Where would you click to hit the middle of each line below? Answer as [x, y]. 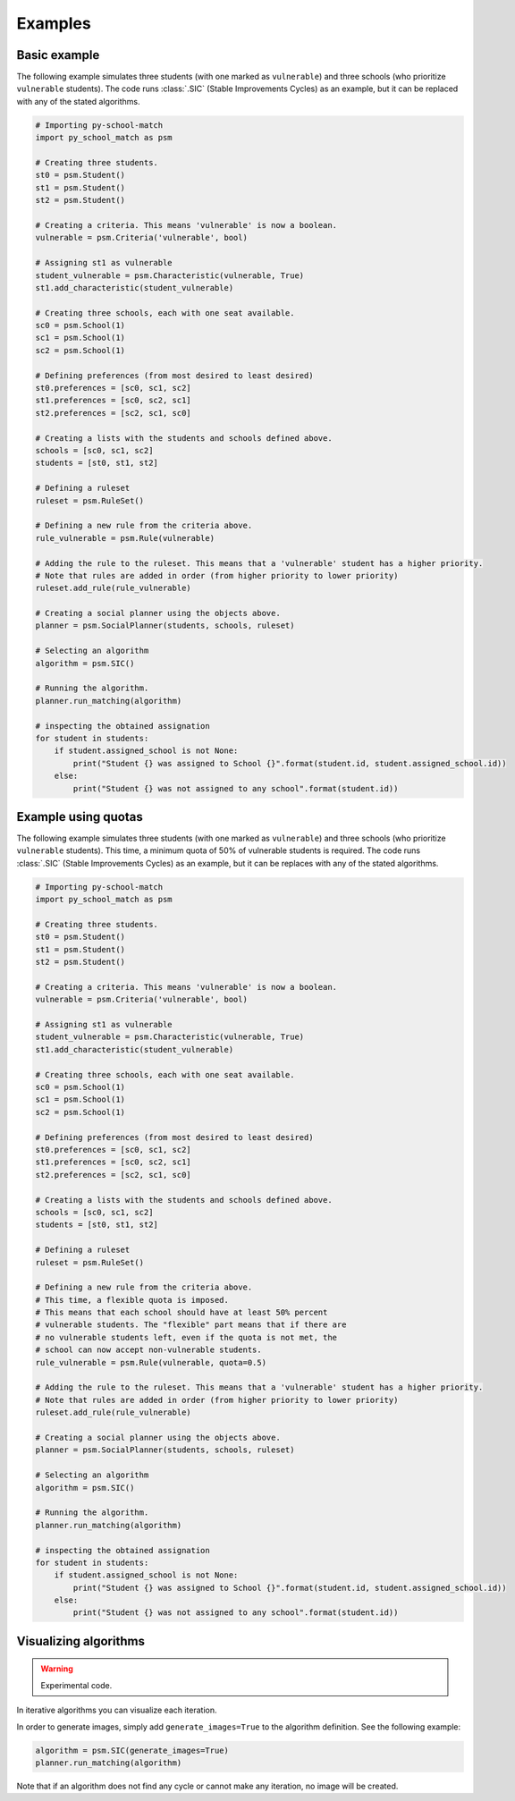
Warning [57, 1669]
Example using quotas [80, 817]
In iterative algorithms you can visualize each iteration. [117, 1710]
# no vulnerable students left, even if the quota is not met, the [186, 1337]
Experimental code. [76, 1685]
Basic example [58, 55]
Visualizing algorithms [80, 1641]
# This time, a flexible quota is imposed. [132, 1300]
